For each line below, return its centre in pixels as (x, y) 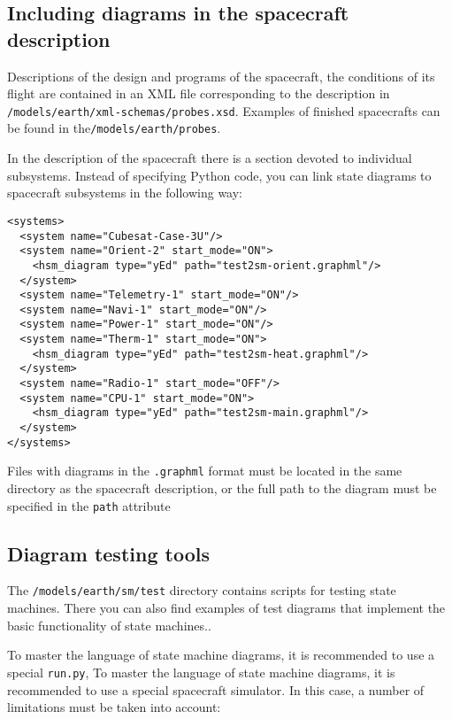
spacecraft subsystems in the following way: (125, 193)
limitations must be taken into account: (114, 707)
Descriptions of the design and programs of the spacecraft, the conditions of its (221, 76)
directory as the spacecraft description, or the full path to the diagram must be (222, 488)
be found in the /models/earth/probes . (114, 128)
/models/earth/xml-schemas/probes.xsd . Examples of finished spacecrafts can (224, 110)
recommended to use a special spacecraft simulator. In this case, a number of (216, 689)
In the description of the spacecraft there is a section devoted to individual (210, 158)
